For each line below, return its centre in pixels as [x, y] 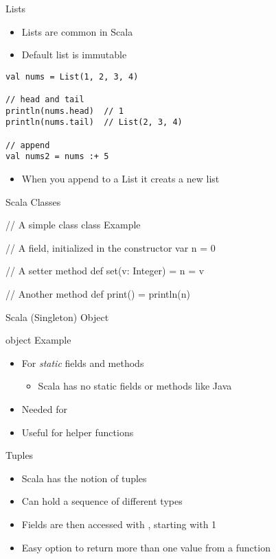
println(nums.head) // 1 [65, 111]
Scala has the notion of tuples [84, 478]
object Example [38, 340]
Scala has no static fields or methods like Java [135, 386]
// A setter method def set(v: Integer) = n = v [105, 271]
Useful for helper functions [78, 432]
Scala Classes [33, 201]
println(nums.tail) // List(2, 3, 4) [94, 122]
